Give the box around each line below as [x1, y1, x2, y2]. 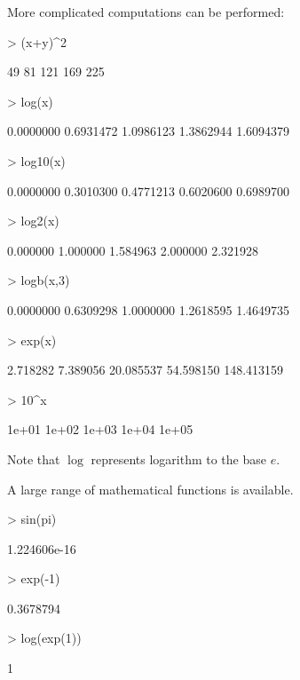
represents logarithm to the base [91, 449, 266, 468]
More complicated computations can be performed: [7, 3, 285, 20]
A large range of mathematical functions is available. [7, 479, 294, 498]
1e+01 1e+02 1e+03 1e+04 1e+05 [7, 420, 193, 439]
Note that [7, 449, 60, 468]
